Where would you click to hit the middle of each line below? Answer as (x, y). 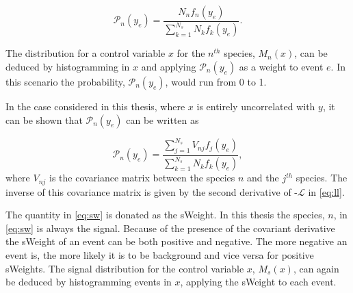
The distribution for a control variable (86, 53)
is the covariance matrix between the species (142, 178)
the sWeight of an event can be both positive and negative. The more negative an (176, 241)
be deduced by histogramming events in (89, 282)
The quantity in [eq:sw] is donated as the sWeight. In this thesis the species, (165, 215)
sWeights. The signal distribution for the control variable (125, 268)
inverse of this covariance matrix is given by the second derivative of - (152, 191)
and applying (169, 66)
